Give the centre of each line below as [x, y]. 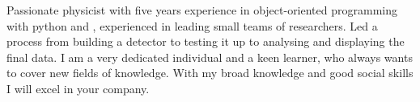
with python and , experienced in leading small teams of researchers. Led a [192, 25]
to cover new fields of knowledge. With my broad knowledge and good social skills [210, 73]
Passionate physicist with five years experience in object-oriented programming [202, 10]
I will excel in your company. [78, 88]
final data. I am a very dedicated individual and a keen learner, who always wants [210, 57]
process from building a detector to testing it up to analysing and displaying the [206, 41]
